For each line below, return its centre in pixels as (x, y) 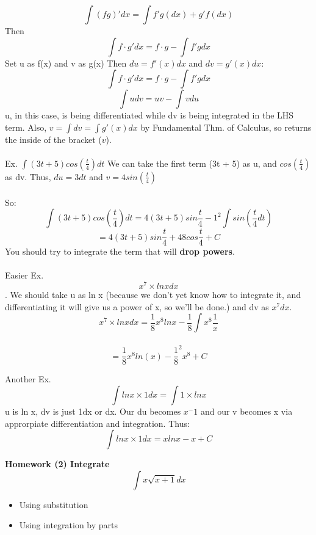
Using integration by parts (69, 525)
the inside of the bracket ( (53, 139)
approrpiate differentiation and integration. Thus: (97, 423)
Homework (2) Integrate (57, 464)
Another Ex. (28, 379)
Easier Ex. (24, 275)
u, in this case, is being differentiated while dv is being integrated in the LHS (149, 115)
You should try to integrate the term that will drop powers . (120, 251)
